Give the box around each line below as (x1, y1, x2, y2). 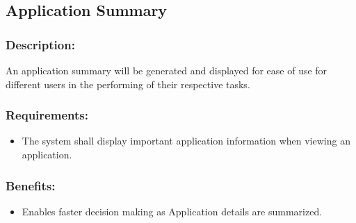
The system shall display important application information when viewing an (22, 133, 350, 148)
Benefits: (6, 176, 56, 194)
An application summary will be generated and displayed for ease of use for (6, 63, 327, 77)
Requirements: (6, 106, 88, 124)
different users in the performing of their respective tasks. (6, 76, 250, 91)
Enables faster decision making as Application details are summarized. (22, 204, 323, 218)
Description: (6, 35, 75, 53)
